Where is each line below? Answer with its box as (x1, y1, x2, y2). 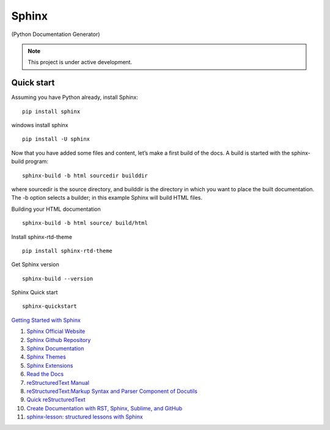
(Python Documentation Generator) (11, 31, 100, 38)
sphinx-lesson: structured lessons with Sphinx (26, 413, 143, 421)
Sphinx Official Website (26, 327, 86, 335)
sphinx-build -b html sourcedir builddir (22, 172, 148, 179)
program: (25, 158, 49, 165)
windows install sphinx (11, 122, 68, 129)
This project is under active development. (28, 59, 133, 66)
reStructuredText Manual (26, 379, 90, 386)
